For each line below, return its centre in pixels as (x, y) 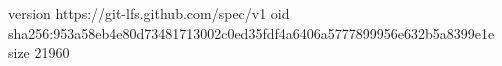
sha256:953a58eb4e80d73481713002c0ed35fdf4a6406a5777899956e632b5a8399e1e (251, 32)
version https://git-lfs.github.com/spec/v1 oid (149, 13)
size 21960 (39, 52)
